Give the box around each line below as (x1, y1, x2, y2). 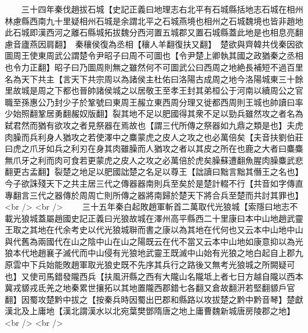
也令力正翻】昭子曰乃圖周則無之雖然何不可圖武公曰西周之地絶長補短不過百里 (5, 60, 303, 73)
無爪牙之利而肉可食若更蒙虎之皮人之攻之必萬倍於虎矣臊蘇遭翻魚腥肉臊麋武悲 (5, 153, 303, 166)
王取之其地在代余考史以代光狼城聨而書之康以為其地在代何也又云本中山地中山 (5, 223, 303, 236)
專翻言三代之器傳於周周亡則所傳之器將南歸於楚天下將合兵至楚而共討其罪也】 (5, 188, 303, 201)
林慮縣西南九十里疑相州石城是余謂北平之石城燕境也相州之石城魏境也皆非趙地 (5, 14, 303, 27)
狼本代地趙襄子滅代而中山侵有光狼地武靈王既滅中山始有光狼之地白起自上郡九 (5, 246, 303, 259)
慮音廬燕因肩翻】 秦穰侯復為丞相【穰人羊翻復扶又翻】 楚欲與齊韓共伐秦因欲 (5, 37, 303, 50)
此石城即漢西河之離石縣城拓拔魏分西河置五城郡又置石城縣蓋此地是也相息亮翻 (5, 26, 303, 39)
